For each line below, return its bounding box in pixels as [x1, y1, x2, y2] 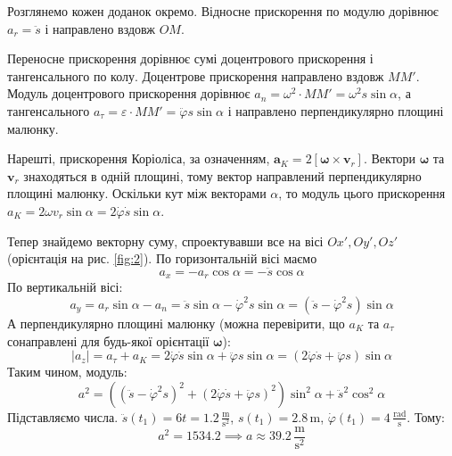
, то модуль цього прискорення [278, 184, 446, 203]
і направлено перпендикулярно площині [227, 101, 444, 120]
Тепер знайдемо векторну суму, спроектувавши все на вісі [7, 231, 324, 250]
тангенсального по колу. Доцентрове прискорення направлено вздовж [7, 66, 384, 85]
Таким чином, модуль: [7, 362, 127, 381]
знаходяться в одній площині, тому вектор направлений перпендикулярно [23, 166, 422, 185]
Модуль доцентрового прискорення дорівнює [7, 84, 251, 103]
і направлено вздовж [45, 19, 155, 37]
